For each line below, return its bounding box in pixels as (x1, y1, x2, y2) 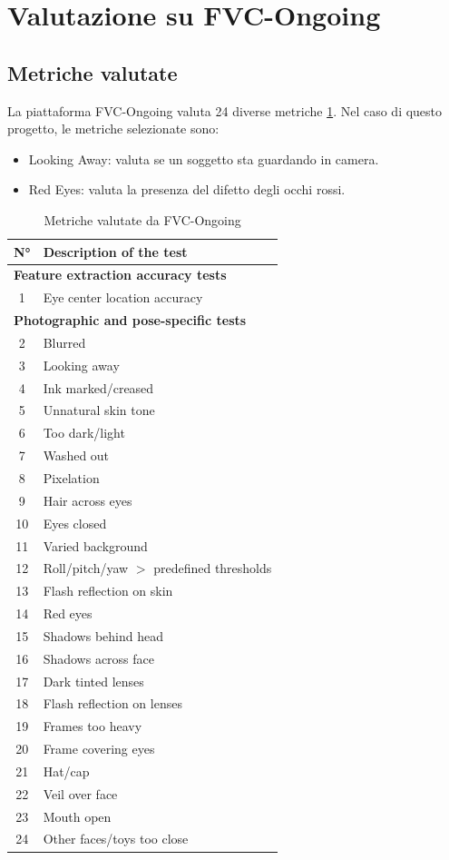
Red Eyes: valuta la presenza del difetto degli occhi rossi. (28, 180, 346, 199)
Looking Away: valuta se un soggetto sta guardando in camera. (28, 149, 379, 168)
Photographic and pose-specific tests (14, 311, 247, 330)
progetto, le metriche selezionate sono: (7, 119, 220, 138)
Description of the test (43, 242, 188, 261)
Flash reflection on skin (43, 581, 173, 600)
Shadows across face (43, 648, 155, 667)
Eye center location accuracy (43, 288, 203, 307)
